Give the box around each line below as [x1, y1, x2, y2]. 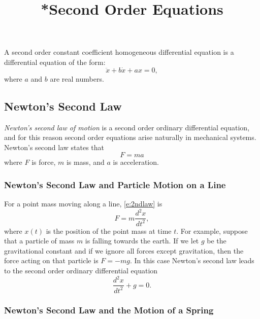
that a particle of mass [4, 235, 75, 246]
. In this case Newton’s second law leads [129, 255, 254, 266]
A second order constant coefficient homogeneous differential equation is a [4, 47, 234, 57]
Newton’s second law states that [4, 141, 105, 152]
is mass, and [66, 157, 105, 167]
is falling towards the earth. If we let [85, 235, 199, 246]
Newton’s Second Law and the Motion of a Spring [4, 304, 214, 316]
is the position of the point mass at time [46, 225, 172, 236]
